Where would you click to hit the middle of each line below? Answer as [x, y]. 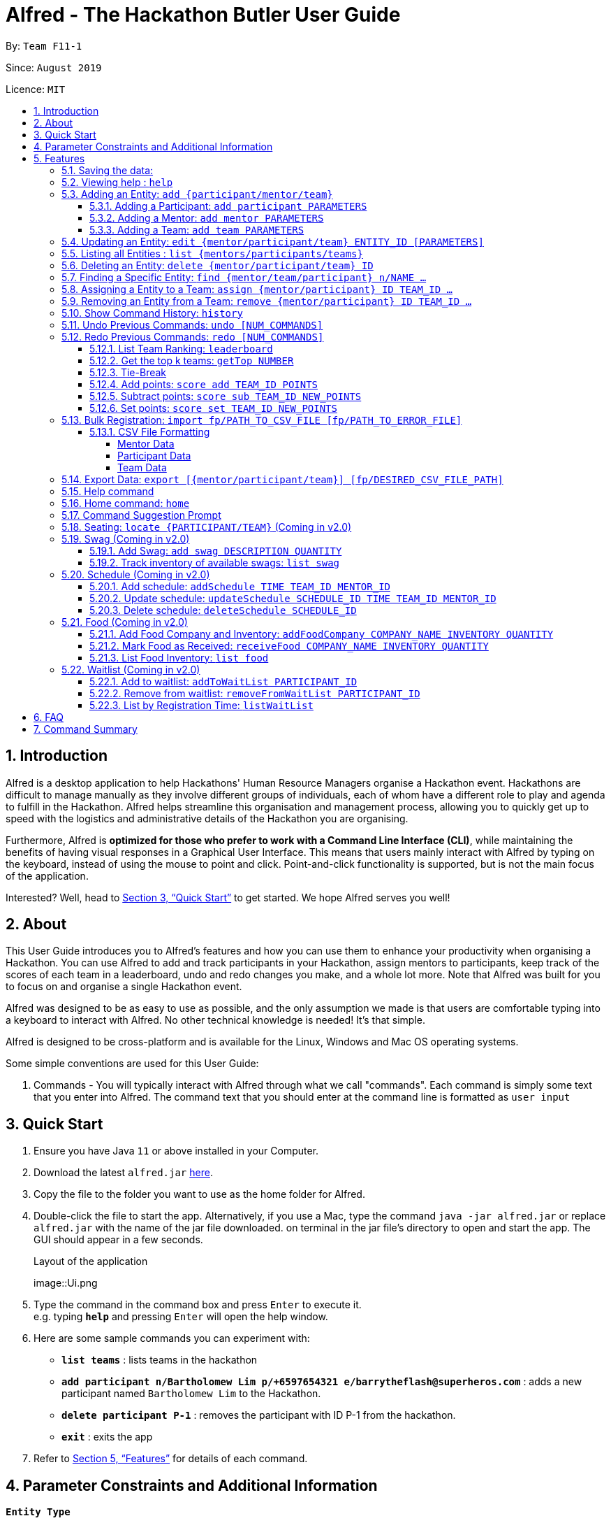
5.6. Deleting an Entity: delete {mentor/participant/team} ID [218, 265]
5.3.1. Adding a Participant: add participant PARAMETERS [228, 206]
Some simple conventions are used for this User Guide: [132, 1064]
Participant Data [154, 455]
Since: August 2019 [54, 67]
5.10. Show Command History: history [152, 313]
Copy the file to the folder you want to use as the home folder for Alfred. [199, 1194]
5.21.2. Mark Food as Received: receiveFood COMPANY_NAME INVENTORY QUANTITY [289, 645]
